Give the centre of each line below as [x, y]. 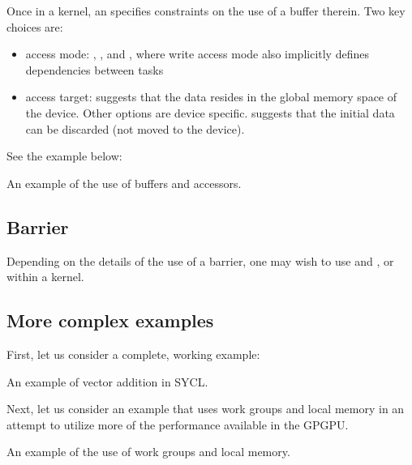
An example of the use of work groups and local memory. [148, 452]
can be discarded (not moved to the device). [135, 128]
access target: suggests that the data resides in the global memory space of [211, 97]
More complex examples [110, 320]
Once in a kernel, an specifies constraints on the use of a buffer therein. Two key [206, 11]
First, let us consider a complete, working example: [133, 354]
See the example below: [64, 156]
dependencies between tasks [94, 69]
